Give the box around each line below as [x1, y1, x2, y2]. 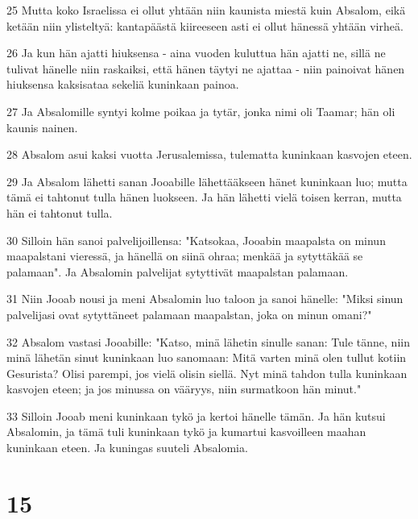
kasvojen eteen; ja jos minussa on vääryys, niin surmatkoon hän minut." [6, 380, 362, 397]
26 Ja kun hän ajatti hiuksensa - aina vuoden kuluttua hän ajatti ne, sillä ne [6, 44, 386, 61]
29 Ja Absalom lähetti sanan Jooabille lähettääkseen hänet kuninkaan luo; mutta [6, 172, 408, 189]
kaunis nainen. [6, 118, 78, 135]
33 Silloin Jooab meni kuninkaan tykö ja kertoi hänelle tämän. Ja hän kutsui [6, 407, 386, 424]
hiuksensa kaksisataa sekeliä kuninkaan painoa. [6, 76, 239, 93]
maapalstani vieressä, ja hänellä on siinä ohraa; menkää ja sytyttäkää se [6, 247, 363, 264]
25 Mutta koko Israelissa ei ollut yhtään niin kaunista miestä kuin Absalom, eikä [6, 2, 406, 18]
